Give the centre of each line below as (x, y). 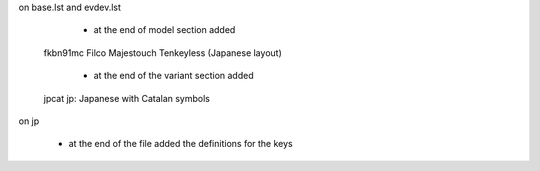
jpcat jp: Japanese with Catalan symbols (126, 98)
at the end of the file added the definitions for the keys (181, 144)
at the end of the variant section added (173, 76)
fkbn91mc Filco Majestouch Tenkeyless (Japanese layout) (162, 52)
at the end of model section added (164, 30)
